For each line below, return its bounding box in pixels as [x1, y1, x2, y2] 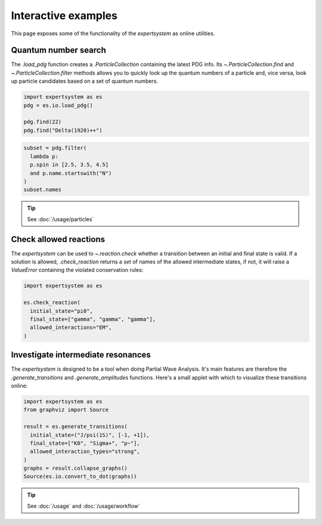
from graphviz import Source [23, 406, 109, 414]
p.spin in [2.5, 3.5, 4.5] [30, 161, 109, 168]
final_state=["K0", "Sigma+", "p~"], [30, 440, 140, 446]
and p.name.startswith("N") [30, 170, 112, 176]
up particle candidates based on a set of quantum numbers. [11, 77, 158, 85]
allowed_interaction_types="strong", [30, 448, 140, 455]
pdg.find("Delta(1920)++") [23, 127, 103, 133]
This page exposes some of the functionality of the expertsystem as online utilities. [11, 30, 215, 37]
